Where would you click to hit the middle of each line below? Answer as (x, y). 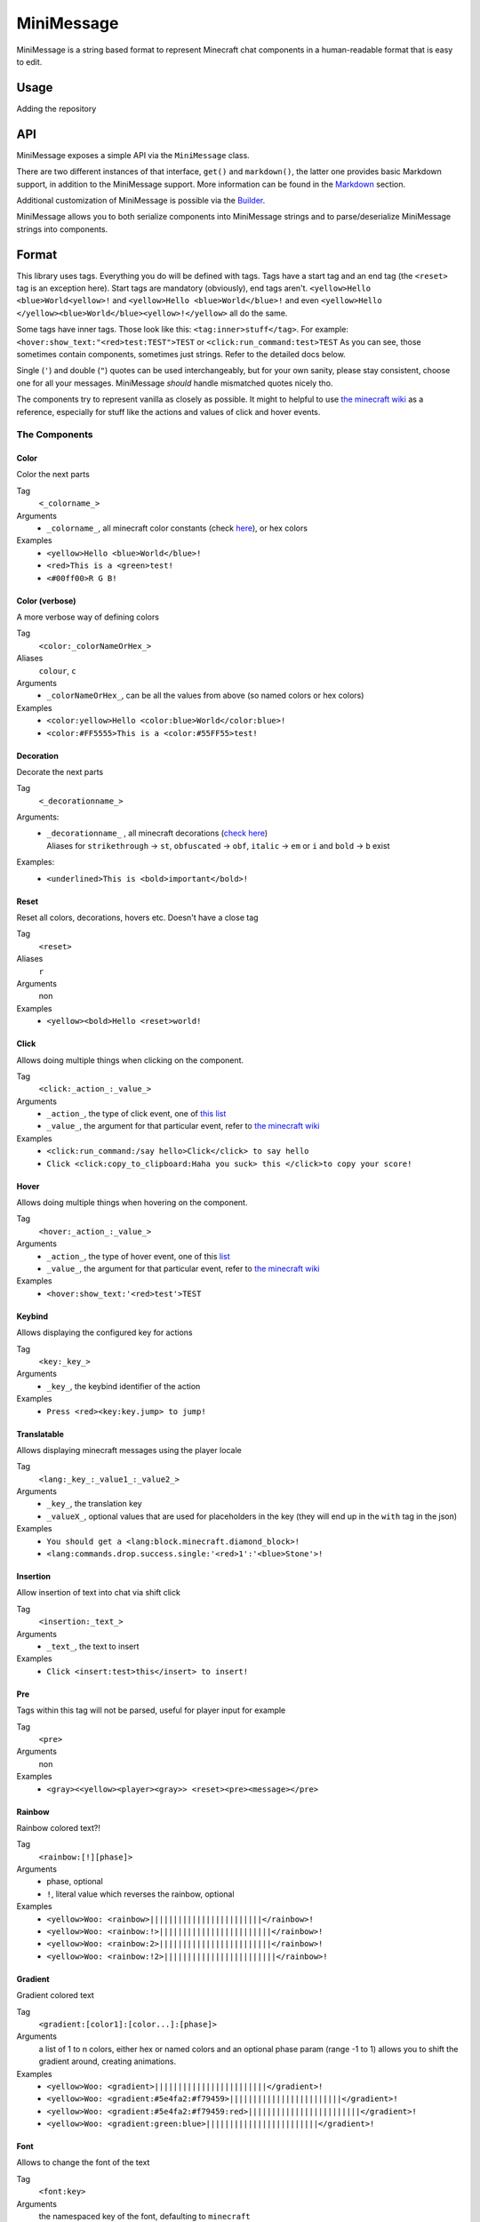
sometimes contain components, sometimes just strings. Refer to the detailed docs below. (181, 354)
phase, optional (75, 1882)
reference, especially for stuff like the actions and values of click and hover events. (168, 412)
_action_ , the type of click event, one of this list (136, 1114)
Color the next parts (53, 475)
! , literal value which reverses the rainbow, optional (140, 1894)
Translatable (40, 1434)
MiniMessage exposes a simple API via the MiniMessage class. (133, 155)
